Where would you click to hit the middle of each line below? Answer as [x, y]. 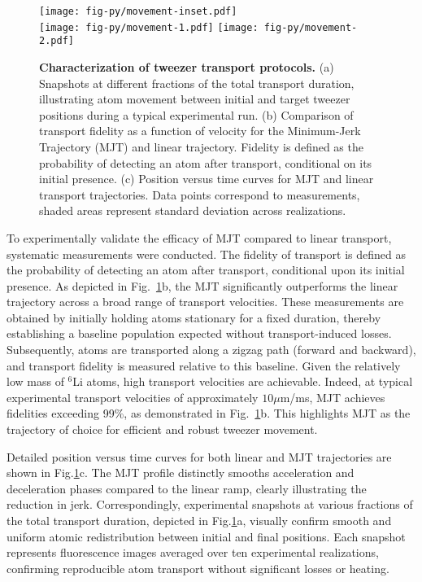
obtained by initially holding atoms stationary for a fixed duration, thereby [194, 317]
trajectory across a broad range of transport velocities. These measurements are [205, 302]
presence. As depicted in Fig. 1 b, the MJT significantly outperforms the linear [202, 285]
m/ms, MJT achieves [333, 397]
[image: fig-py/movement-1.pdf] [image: [149, 27]
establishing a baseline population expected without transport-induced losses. [199, 333]
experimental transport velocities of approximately [133, 397]
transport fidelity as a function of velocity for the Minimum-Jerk [200, 131]
